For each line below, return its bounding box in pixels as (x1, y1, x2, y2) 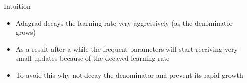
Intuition (4, 1, 31, 11)
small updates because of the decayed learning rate (15, 53, 170, 63)
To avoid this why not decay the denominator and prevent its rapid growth (15, 69, 243, 80)
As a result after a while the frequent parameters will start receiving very (15, 43, 238, 54)
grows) (15, 27, 36, 37)
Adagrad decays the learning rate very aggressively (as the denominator (15, 17, 233, 28)
